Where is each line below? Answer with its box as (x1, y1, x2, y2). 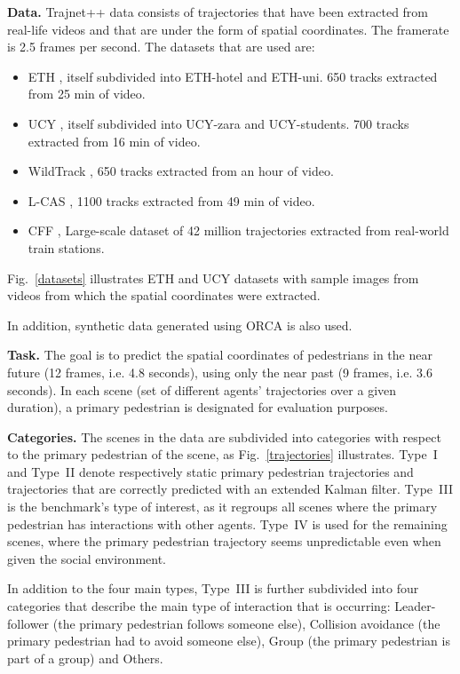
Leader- (394, 597, 436, 615)
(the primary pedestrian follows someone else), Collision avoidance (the (52, 614, 440, 632)
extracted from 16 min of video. (28, 131, 201, 150)
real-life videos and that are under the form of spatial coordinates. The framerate (7, 20, 449, 38)
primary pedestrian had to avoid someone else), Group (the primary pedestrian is (7, 631, 450, 650)
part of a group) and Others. (7, 648, 163, 667)
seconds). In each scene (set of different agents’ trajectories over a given (7, 380, 397, 399)
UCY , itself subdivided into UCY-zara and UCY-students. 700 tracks (28, 114, 409, 132)
